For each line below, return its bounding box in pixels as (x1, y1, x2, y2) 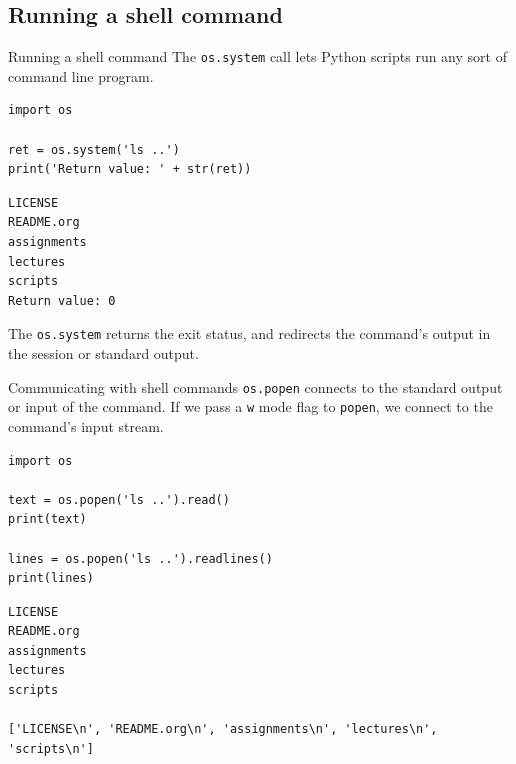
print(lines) (8, 571, 94, 586)
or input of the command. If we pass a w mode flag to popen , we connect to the (8, 396, 493, 417)
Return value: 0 (8, 293, 116, 308)
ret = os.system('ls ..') (8, 142, 180, 157)
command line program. (8, 65, 154, 86)
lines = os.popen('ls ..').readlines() (8, 551, 273, 566)
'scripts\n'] (8, 741, 94, 756)
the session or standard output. (8, 343, 199, 364)
